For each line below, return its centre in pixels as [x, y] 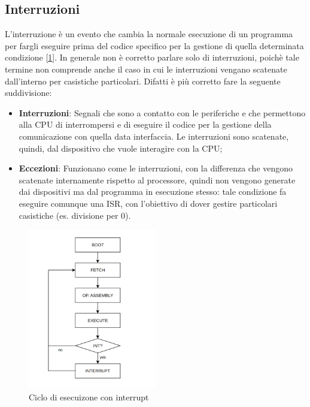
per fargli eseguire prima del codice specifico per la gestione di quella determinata [154, 45]
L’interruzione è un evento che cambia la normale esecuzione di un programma [149, 34]
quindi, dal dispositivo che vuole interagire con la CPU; [121, 148]
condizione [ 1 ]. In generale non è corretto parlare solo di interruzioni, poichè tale [152, 57]
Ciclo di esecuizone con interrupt [89, 397]
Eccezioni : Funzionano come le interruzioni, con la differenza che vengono [156, 168]
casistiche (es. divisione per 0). [75, 215]
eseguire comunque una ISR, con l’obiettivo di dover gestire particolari [148, 203]
